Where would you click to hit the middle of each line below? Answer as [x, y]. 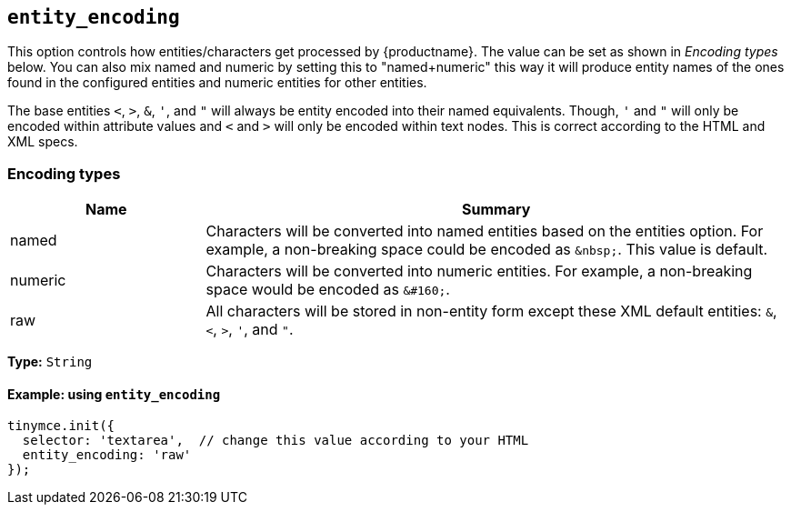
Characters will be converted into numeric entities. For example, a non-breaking [479, 271]
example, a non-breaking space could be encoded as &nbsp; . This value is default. [487, 250]
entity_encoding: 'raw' [107, 455]
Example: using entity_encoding [114, 394]
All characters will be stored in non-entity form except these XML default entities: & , [491, 311]
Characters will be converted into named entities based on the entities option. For [485, 231]
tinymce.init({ [61, 426]
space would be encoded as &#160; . [328, 290]
